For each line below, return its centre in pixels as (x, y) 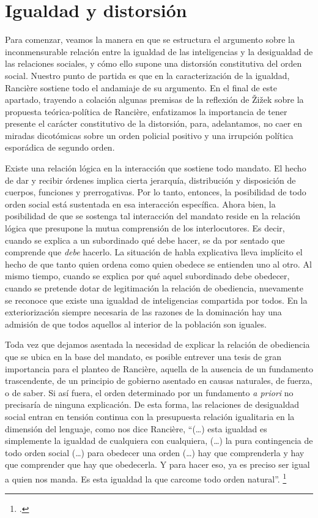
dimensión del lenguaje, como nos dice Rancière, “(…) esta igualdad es (136, 428)
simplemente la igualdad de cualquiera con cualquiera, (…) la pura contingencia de (159, 441)
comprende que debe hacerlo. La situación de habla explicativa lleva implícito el (154, 252)
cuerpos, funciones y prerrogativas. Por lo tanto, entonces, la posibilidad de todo (156, 192)
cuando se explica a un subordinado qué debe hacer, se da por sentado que (145, 240)
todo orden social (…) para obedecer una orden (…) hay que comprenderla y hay (155, 452)
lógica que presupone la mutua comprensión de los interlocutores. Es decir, (145, 228)
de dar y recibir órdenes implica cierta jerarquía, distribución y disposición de (150, 180)
